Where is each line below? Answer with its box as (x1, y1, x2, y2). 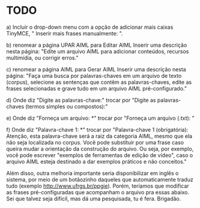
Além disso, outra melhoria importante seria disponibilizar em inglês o (6, 169, 179, 177)
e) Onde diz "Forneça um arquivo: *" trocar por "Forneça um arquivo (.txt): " (6, 114, 195, 122)
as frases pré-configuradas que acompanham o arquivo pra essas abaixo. (6, 188, 189, 195)
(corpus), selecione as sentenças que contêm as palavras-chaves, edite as (6, 79, 192, 86)
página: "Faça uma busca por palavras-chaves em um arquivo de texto (6, 72, 182, 79)
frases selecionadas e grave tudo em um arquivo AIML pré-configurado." (6, 85, 187, 92)
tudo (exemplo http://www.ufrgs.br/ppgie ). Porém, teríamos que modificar (6, 182, 189, 189)
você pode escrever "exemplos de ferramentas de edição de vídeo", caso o (6, 151, 193, 159)
